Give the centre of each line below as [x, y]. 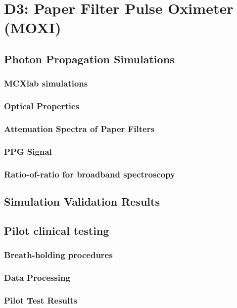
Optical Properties [42, 106]
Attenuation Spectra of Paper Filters [79, 128]
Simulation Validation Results [82, 201]
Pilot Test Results [41, 300]
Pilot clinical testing [57, 230]
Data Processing [37, 277]
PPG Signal [28, 151]
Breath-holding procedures [58, 255]
